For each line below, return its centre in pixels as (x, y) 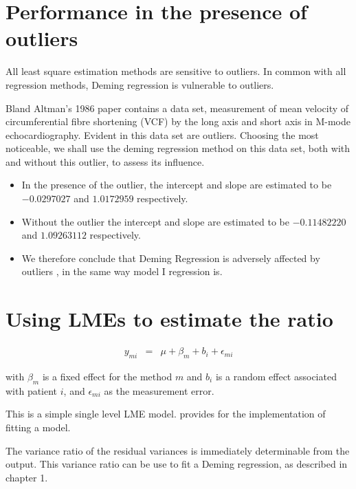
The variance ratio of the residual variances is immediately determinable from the (178, 450)
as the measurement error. (159, 390)
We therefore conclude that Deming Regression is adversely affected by (171, 258)
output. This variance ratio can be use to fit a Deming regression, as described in (177, 464)
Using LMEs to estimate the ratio (169, 319)
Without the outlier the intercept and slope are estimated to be (155, 221)
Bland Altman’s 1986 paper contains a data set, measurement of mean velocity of (177, 108)
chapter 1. (27, 477)
